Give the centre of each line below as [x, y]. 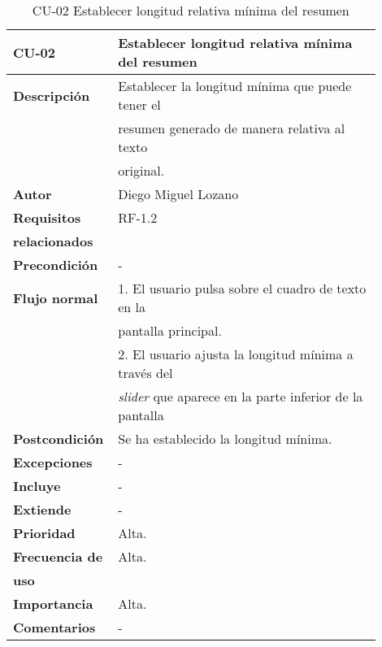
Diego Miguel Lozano [178, 194]
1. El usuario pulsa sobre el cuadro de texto [242, 288]
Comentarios [54, 627]
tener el [139, 104]
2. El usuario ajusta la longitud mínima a [236, 354]
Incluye [37, 486]
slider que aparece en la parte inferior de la [241, 396]
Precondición [56, 265]
